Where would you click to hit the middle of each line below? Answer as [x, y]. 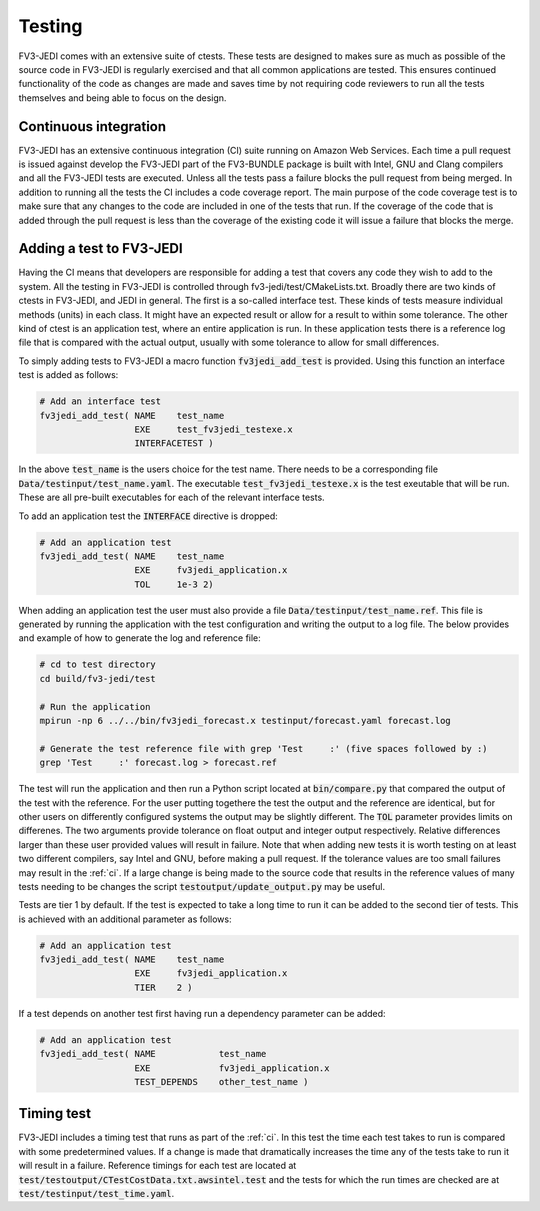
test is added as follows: [68, 375]
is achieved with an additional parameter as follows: [125, 919]
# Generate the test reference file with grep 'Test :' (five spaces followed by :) [264, 748]
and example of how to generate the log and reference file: [140, 638]
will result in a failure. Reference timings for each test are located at [157, 1166]
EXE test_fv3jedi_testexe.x [214, 429]
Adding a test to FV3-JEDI [101, 248]
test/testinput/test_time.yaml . [96, 1194]
